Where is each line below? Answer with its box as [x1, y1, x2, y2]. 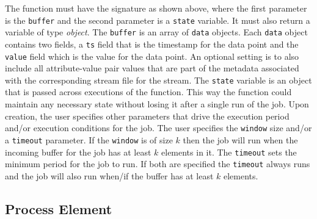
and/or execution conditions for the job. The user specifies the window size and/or [5, 121, 312, 134]
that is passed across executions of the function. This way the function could [5, 85, 292, 98]
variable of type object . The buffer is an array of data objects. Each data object [5, 26, 308, 38]
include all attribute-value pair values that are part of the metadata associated [5, 62, 299, 74]
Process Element [5, 199, 112, 218]
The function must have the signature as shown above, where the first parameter [5, 2, 307, 14]
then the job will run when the [183, 133, 298, 146]
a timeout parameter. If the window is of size [5, 133, 173, 146]
